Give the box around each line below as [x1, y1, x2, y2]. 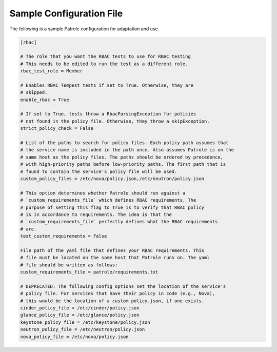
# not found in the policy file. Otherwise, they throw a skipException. [20, 118, 210, 124]
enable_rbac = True [20, 96, 69, 103]
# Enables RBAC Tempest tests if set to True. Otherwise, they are [20, 82, 194, 88]
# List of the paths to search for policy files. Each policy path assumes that [20, 140, 229, 146]
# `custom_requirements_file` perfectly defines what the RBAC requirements [20, 219, 218, 225]
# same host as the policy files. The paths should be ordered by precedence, [20, 154, 223, 160]
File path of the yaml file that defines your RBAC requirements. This [20, 247, 205, 253]
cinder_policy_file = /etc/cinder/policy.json [20, 305, 140, 310]
